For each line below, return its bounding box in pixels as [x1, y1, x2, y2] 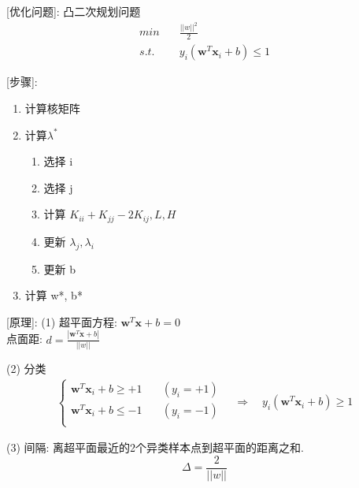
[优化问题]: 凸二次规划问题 [6, 3, 141, 19]
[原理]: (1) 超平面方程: [6, 313, 117, 330]
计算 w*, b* [24, 287, 83, 304]
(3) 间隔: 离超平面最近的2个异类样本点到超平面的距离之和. [6, 439, 304, 456]
